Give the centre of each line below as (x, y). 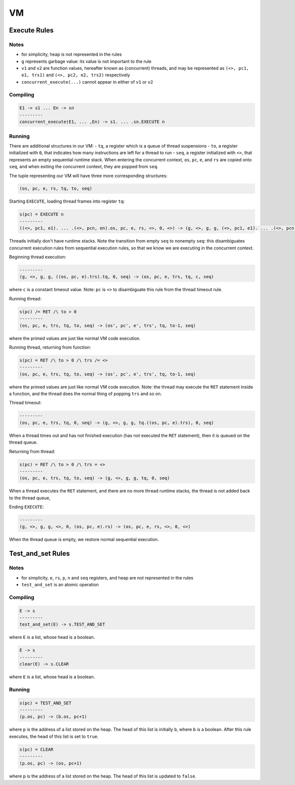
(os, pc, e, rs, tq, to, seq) (56, 189)
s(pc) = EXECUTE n (42, 214)
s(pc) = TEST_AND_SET (45, 703)
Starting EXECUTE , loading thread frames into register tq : (67, 201)
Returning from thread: (32, 451)
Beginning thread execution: (38, 257)
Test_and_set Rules (39, 554)
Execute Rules (31, 30)
